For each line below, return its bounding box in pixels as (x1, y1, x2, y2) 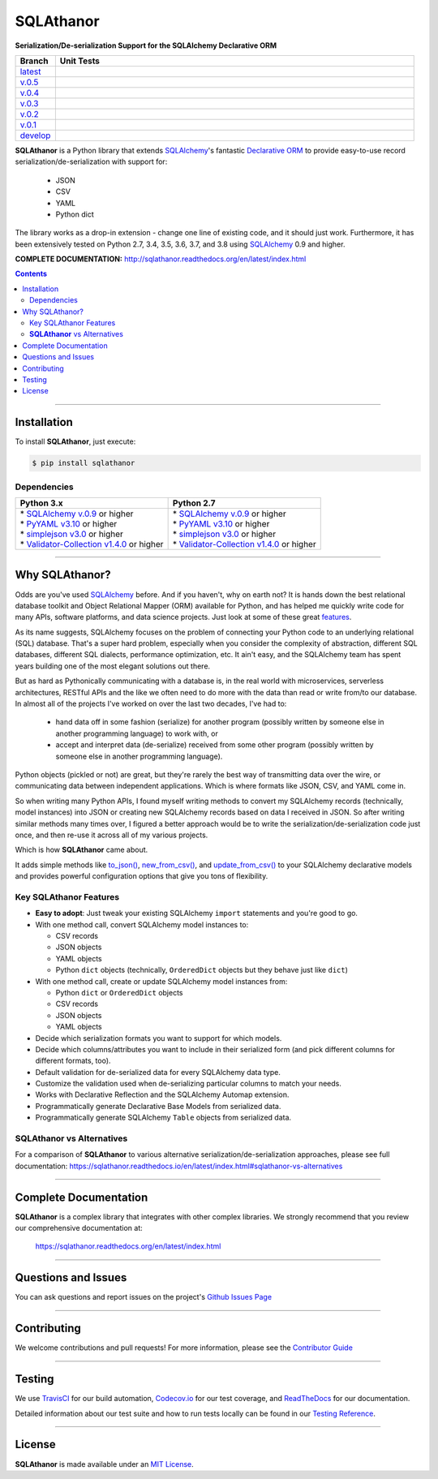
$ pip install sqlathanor (32, 458, 135, 468)
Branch (19, 55, 49, 67)
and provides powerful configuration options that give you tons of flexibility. (15, 871, 268, 881)
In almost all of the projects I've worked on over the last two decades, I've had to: (15, 699, 287, 709)
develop (19, 130, 51, 141)
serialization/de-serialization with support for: (15, 157, 168, 166)
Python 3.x (19, 497, 64, 509)
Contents (15, 269, 48, 279)
